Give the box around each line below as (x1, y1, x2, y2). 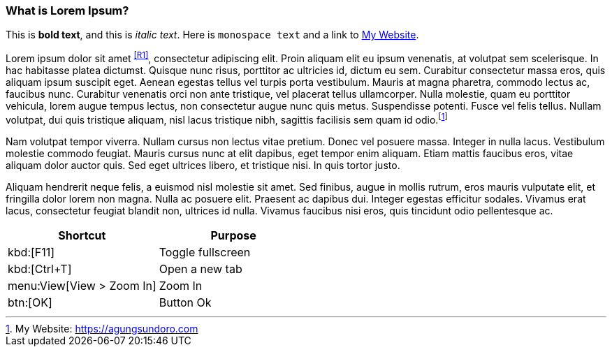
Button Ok (159, 295, 212, 309)
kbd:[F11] (8, 244, 55, 259)
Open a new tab (159, 261, 242, 276)
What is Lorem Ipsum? (6, 3, 129, 17)
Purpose (210, 228, 256, 242)
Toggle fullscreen (159, 244, 251, 259)
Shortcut (58, 228, 106, 242)
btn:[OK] (8, 295, 52, 309)
